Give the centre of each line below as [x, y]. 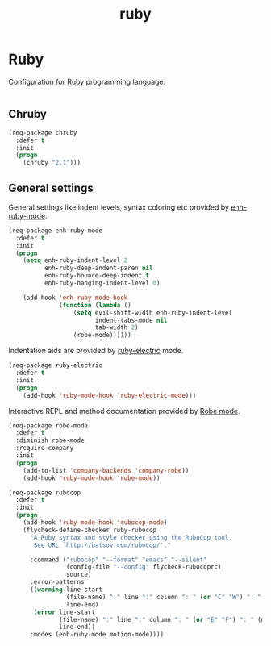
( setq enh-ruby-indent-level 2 [75, 260]
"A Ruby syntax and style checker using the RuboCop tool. [131, 537]
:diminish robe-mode [50, 440]
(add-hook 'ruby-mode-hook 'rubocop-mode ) [95, 523]
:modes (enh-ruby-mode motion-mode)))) [96, 635]
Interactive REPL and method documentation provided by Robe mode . [124, 411]
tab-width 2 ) [117, 327]
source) [79, 575]
